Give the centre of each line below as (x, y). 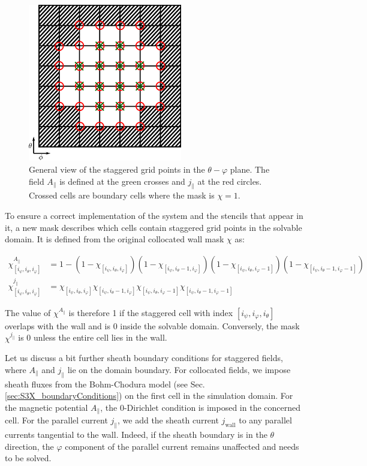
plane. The (250, 169)
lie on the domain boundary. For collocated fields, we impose (179, 369)
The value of (28, 312)
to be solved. (28, 458)
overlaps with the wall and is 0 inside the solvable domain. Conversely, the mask (152, 325)
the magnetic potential (46, 407)
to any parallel (265, 420)
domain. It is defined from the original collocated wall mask (115, 239)
